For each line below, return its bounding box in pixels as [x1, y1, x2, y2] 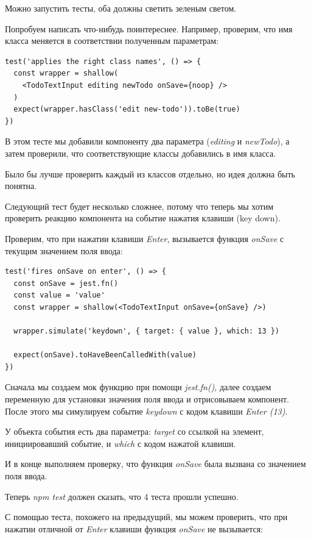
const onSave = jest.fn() [13, 279, 119, 288]
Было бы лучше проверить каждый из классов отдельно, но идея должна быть [5, 167, 295, 180]
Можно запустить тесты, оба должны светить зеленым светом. [5, 2, 237, 14]
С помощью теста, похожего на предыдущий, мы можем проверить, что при [5, 510, 288, 523]
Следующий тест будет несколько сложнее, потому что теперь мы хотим [5, 199, 274, 212]
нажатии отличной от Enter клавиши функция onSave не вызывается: [5, 522, 264, 535]
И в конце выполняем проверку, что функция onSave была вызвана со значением [5, 457, 306, 470]
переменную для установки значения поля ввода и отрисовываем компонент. [5, 393, 289, 405]
